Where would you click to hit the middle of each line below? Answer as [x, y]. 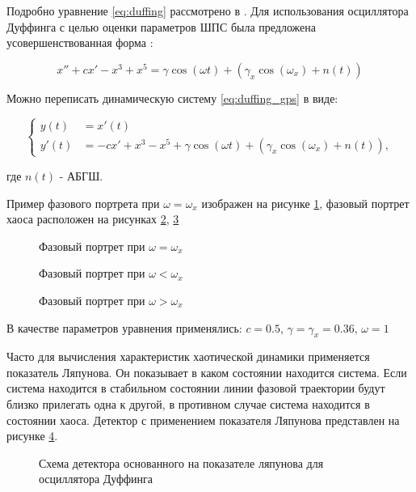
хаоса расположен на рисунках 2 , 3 [93, 219]
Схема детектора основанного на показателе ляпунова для [181, 462]
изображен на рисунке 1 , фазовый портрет [305, 203]
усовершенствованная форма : [80, 42]
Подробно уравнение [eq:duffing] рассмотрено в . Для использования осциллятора [208, 11]
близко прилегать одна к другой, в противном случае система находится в [188, 404]
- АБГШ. [81, 175]
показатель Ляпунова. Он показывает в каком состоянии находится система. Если [207, 372]
